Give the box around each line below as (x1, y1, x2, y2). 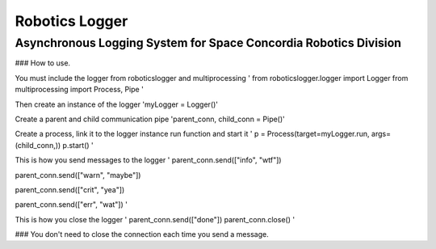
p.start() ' (62, 140, 94, 150)
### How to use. (15, 58, 71, 68)
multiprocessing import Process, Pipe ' (15, 85, 145, 95)
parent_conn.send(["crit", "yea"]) (15, 184, 125, 194)
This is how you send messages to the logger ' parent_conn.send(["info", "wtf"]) (15, 155, 282, 165)
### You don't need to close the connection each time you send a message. (15, 230, 270, 239)
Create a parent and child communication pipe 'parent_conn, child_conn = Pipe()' (15, 114, 286, 124)
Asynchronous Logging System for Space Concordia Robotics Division (15, 36, 402, 50)
